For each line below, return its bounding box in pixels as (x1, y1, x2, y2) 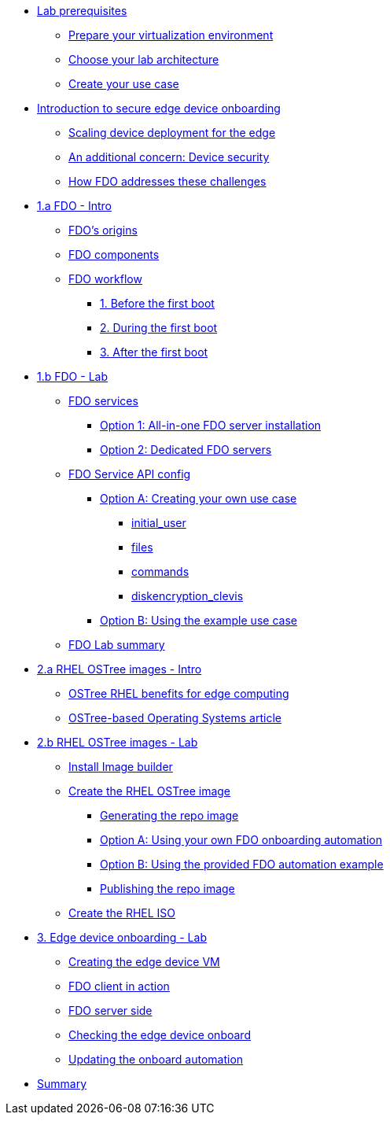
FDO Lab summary (68, 638, 165, 651)
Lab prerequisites (37, 4, 127, 17)
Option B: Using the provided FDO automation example (100, 857, 384, 871)
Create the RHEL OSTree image (68, 784, 231, 798)
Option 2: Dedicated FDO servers (100, 443, 272, 456)
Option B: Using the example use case (100, 614, 297, 627)
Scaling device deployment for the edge (68, 126, 276, 139)
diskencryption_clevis (131, 589, 244, 603)
